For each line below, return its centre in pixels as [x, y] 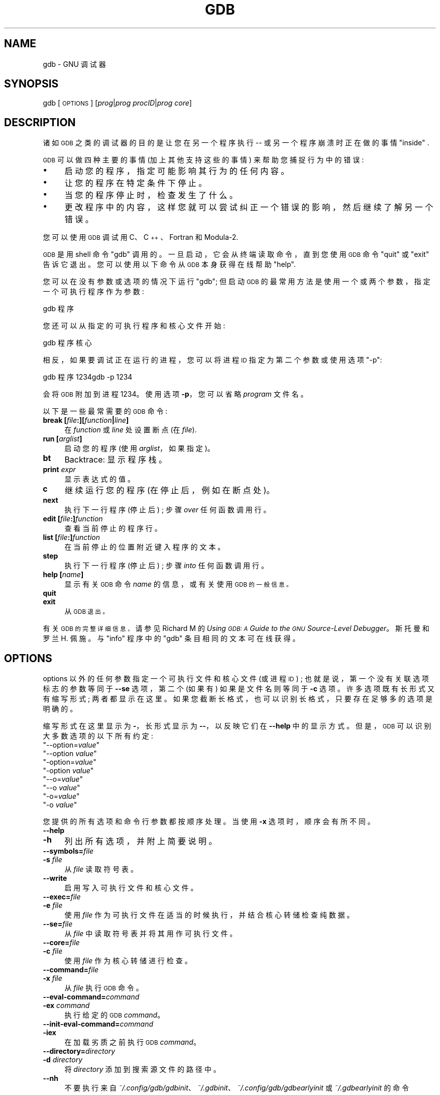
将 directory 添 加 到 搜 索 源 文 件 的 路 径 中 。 [142, 1069]
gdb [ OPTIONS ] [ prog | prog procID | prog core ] [117, 103]
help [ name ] [63, 575]
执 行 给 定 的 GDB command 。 [115, 1015]
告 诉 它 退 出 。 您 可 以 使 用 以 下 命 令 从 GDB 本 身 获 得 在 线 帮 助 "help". [169, 264]
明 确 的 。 [60, 709]
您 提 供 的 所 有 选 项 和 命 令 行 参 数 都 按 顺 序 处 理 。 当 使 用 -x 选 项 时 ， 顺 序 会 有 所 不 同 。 [209, 822]
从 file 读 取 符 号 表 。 [101, 869]
